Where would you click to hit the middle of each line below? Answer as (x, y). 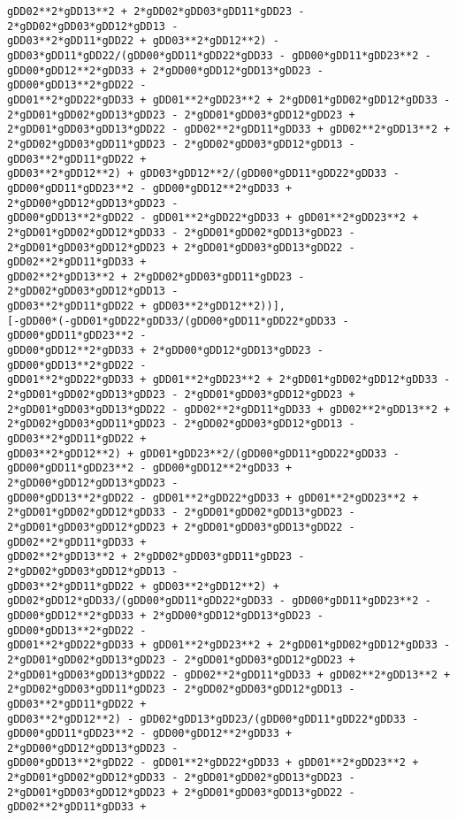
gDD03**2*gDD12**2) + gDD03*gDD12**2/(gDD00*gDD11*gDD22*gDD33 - (203, 174)
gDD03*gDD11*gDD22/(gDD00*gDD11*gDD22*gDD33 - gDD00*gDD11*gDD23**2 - (219, 55)
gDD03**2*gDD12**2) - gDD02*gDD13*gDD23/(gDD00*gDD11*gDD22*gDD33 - (213, 719)
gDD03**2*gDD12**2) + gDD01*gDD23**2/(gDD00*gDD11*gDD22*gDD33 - (203, 453)
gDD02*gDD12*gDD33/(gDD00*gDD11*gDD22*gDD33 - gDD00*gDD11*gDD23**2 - (219, 601)
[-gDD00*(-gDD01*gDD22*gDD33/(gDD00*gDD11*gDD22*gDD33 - (178, 321)
